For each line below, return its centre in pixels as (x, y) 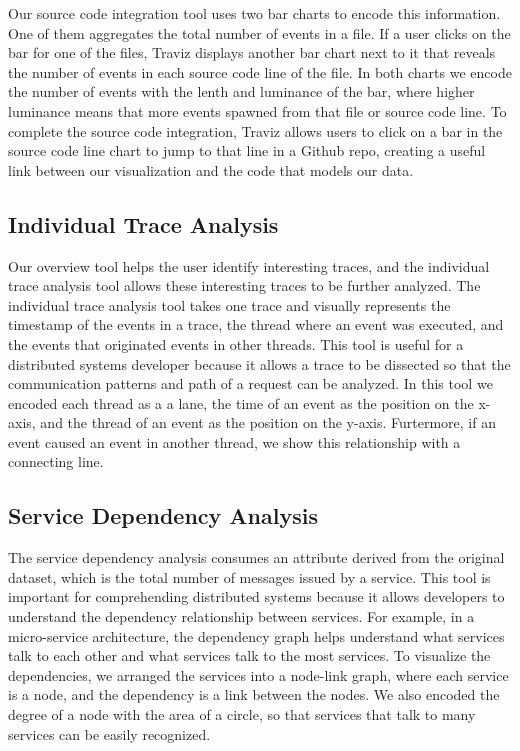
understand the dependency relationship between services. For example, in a (241, 616)
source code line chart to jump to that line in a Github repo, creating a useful (247, 150)
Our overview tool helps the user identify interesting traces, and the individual (249, 265)
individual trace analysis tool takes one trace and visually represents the (229, 304)
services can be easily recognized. (109, 733)
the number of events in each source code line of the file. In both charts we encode (260, 71)
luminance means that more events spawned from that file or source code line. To (257, 110)
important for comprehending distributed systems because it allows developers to (256, 596)
